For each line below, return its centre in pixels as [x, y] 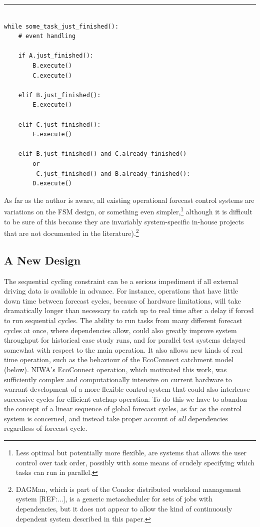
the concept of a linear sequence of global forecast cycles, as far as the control [123, 409]
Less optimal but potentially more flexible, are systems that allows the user [131, 453]
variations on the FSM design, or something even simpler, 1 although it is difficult [128, 211]
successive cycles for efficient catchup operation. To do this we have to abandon [126, 399]
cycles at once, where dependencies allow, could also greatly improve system [120, 330]
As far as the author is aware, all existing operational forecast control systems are [129, 200]
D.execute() [52, 184]
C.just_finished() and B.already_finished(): [113, 174]
